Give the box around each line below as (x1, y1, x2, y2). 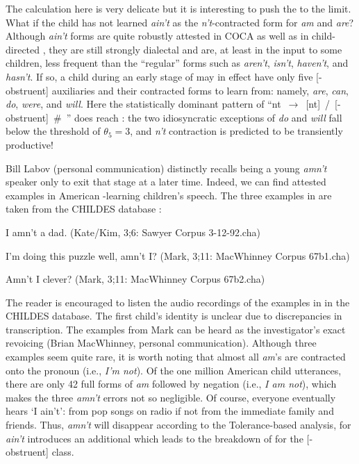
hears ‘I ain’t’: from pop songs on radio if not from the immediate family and (6, 404, 334, 418)
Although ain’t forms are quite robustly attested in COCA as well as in (6, 28, 309, 43)
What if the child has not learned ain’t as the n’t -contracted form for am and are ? (6, 15, 354, 29)
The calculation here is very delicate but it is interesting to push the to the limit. (6, 1, 351, 15)
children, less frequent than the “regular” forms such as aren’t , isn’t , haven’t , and (6, 56, 349, 70)
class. (51, 445, 74, 459)
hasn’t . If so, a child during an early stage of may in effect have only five (6, 69, 313, 83)
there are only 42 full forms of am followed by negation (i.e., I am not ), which (6, 376, 337, 391)
